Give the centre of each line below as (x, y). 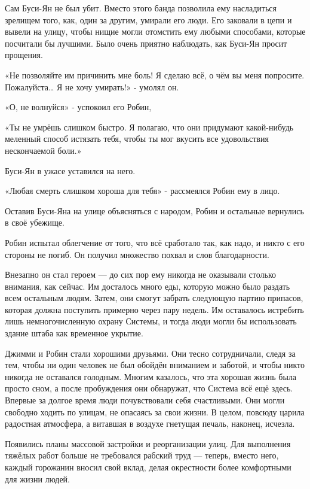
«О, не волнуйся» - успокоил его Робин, (78, 107)
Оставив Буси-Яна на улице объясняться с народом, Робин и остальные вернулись (154, 210)
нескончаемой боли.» (43, 150)
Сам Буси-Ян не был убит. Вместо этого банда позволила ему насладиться (141, 8)
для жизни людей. (38, 479)
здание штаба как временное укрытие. (74, 333)
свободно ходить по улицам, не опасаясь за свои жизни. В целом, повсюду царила (155, 411)
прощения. (24, 55)
